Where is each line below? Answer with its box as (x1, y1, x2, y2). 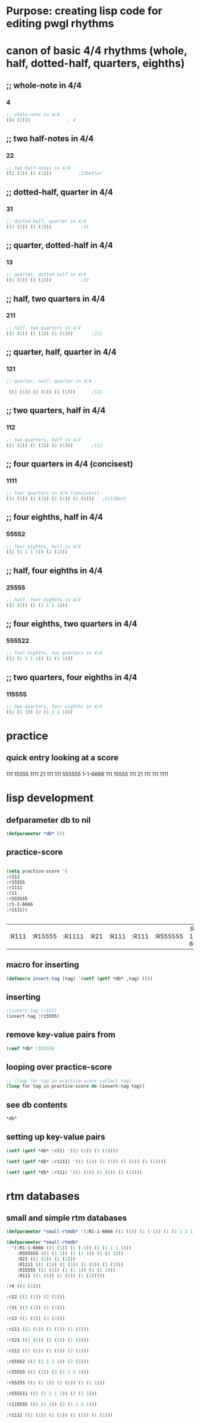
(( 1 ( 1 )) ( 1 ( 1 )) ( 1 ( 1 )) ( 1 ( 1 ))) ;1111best (6, 496, 127, 502)
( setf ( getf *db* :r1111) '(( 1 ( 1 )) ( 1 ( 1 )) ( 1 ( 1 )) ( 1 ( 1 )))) (6, 1158, 167, 1164)
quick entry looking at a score (6, 753, 119, 763)
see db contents (6, 1099, 67, 1110)
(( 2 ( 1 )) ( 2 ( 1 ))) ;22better (6, 171, 102, 177)
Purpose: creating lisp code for (6, 4, 162, 18)
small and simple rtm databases (6, 1213, 127, 1223)
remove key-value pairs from (6, 1030, 116, 1040)
